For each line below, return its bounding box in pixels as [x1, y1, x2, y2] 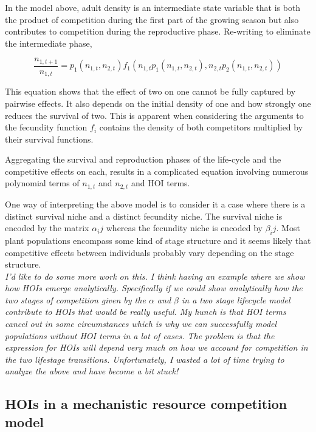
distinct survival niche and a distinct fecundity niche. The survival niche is [5, 209, 283, 222]
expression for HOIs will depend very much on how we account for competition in [5, 341, 308, 354]
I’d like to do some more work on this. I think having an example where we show [5, 269, 305, 282]
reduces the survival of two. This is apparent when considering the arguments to [5, 109, 304, 121]
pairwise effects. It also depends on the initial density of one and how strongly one [5, 96, 311, 109]
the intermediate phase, [5, 36, 92, 49]
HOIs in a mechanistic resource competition [5, 394, 287, 413]
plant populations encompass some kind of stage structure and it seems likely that [5, 234, 311, 246]
